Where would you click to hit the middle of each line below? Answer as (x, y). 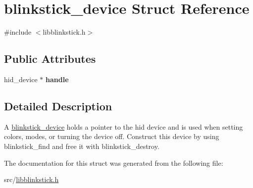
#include (18, 32)
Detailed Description (58, 106)
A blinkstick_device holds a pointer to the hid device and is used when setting (124, 126)
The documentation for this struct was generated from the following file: (114, 163)
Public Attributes (50, 59)
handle (57, 79)
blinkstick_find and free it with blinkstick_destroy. (82, 146)
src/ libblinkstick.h (31, 179)
